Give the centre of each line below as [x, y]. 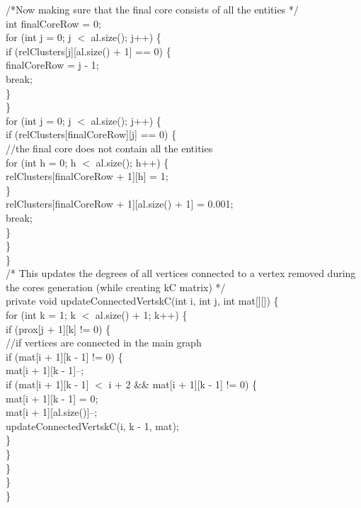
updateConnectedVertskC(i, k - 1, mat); [92, 425]
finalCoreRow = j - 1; [52, 65]
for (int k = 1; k [41, 315]
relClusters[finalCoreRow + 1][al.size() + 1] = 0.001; [120, 204]
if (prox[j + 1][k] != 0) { [58, 328]
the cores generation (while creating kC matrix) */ [116, 287]
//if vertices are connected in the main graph [104, 343]
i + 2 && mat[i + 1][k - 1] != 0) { [183, 384]
